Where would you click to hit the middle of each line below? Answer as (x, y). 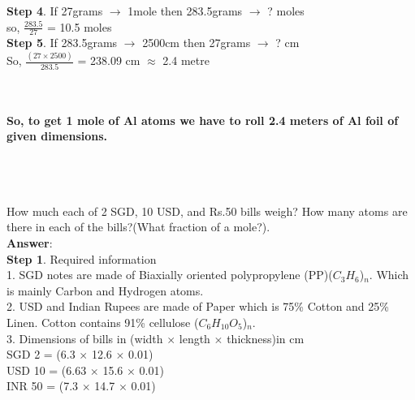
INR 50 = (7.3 (43, 386)
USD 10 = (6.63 (47, 370)
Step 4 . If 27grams (55, 11)
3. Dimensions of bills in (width (85, 338)
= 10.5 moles (80, 26)
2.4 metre (186, 60)
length (195, 338)
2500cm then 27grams (197, 43)
